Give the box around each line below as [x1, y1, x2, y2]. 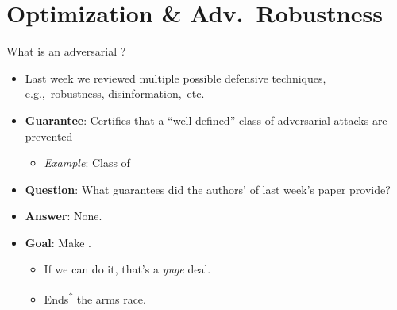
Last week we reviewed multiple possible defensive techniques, [25, 69, 326, 86]
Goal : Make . [25, 234, 91, 250]
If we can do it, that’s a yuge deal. [44, 261, 211, 277]
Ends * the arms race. [44, 289, 146, 307]
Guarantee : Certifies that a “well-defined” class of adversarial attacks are [25, 111, 387, 128]
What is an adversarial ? [6, 43, 126, 60]
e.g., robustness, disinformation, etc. [25, 85, 205, 102]
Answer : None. [25, 207, 102, 224]
